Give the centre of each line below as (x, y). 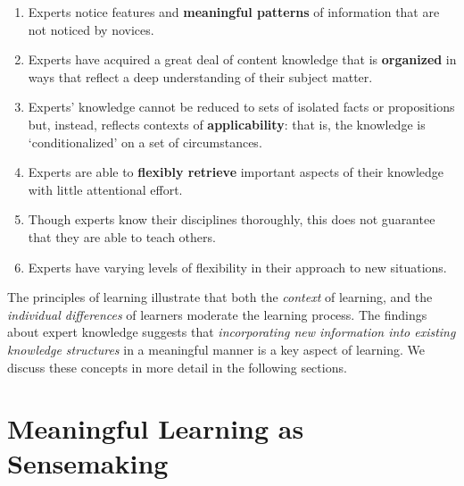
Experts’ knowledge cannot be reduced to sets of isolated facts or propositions (241, 107)
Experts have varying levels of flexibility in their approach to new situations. (237, 267)
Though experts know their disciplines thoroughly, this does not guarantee (232, 219)
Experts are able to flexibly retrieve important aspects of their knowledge (236, 172)
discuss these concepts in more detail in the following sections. (177, 367)
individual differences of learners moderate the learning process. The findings (217, 314)
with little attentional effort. (105, 189)
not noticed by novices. (91, 29)
